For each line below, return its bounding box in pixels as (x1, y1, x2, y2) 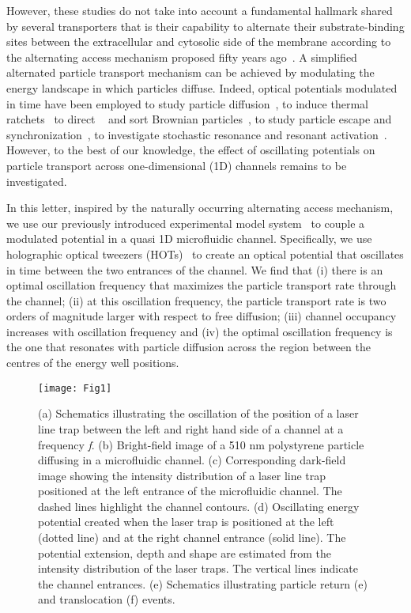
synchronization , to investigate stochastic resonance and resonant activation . (6, 126, 387, 142)
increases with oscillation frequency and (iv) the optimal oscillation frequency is (6, 323, 393, 339)
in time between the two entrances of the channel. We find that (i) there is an (6, 261, 383, 278)
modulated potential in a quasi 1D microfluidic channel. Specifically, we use (6, 230, 372, 247)
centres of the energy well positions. (6, 354, 179, 371)
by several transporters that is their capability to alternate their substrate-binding (6, 17, 405, 34)
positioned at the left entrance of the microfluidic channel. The (38, 482, 342, 499)
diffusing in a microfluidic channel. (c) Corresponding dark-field (38, 452, 346, 468)
